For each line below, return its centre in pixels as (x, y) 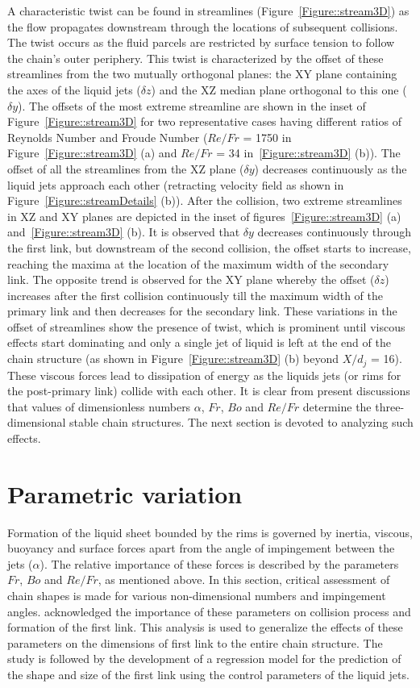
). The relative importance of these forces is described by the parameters (219, 563)
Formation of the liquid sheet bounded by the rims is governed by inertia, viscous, (210, 532)
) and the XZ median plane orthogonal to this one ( (279, 89)
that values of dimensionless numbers (99, 406)
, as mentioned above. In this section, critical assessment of (244, 580)
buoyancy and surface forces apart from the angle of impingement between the (201, 548)
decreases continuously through (335, 232)
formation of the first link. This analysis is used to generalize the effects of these (205, 627)
